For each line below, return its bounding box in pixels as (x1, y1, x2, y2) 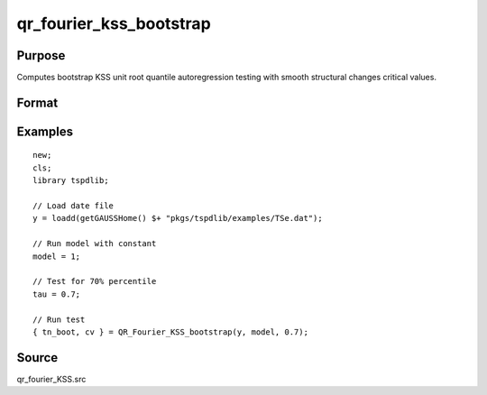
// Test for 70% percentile (32, 276, 157, 287)
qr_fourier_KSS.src (16, 373, 87, 384)
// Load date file (32, 201, 115, 211)
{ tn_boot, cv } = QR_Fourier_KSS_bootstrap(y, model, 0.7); (32, 326, 308, 337)
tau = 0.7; (32, 289, 81, 299)
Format (16, 95, 59, 110)
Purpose (16, 48, 66, 63)
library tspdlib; (32, 176, 109, 186)
